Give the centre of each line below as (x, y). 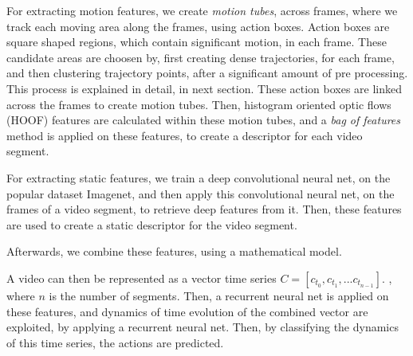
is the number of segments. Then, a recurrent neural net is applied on (219, 295)
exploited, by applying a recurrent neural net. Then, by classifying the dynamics (203, 327)
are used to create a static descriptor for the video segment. (152, 224)
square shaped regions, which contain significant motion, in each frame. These (197, 42)
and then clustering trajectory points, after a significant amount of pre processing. (207, 73)
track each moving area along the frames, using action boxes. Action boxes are (198, 26)
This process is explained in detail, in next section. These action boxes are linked (205, 88)
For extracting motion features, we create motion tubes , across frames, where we (202, 10)
